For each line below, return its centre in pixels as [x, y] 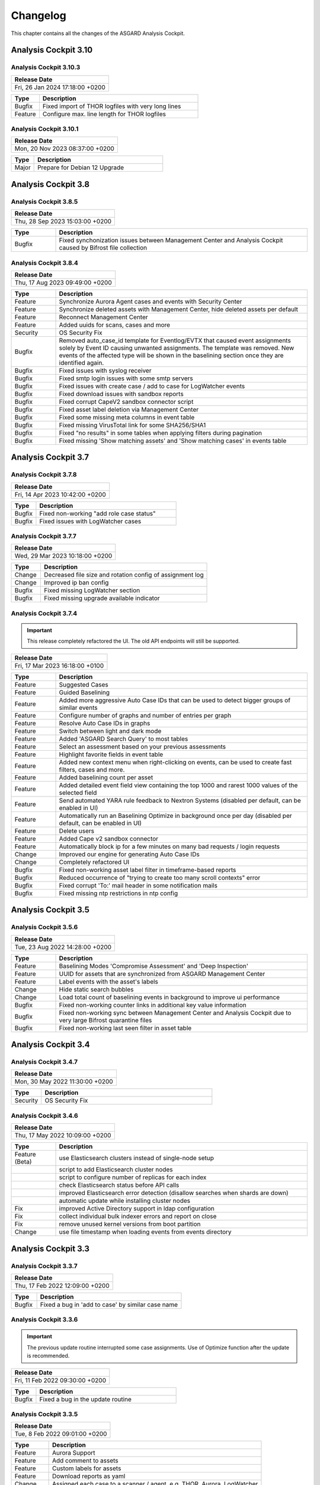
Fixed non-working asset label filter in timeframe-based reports [148, 870]
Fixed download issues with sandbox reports [121, 394]
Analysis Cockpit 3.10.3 [46, 67]
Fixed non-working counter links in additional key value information [153, 1005]
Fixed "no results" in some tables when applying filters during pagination [161, 432]
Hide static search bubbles [96, 989]
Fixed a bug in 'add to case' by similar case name [109, 1304]
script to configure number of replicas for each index [133, 1177]
